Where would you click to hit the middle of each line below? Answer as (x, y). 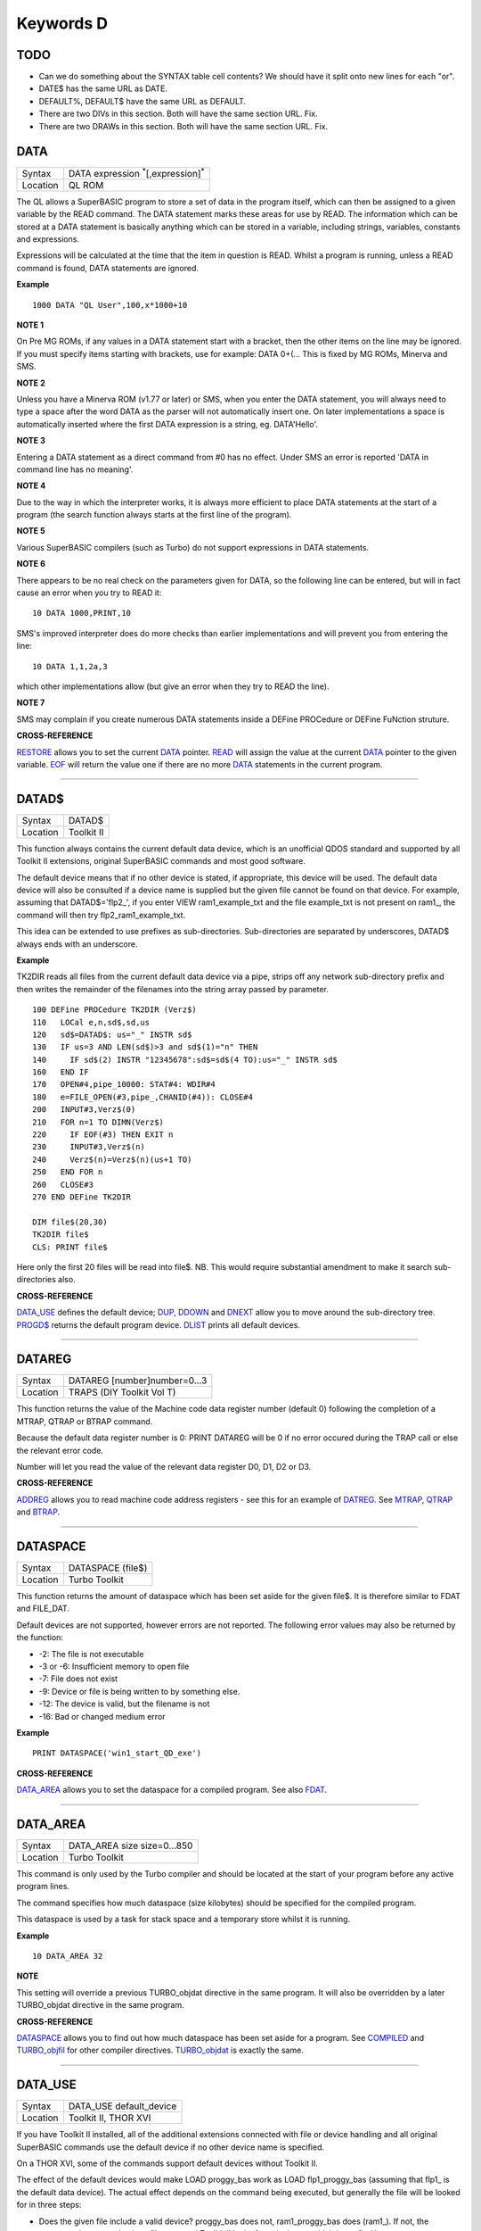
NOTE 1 (30, 325)
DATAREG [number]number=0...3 (138, 1381)
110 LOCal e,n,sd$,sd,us (91, 1022)
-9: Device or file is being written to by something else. (139, 1691)
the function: (40, 1638)
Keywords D (62, 23)
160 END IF (61, 1072)
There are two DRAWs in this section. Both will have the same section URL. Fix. (183, 126)
